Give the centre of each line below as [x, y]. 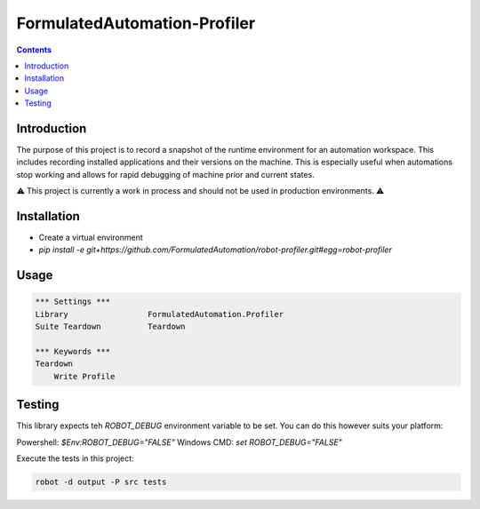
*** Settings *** [73, 302]
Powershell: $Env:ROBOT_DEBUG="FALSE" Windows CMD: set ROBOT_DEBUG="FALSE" [179, 442]
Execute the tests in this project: [75, 458]
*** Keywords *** [73, 352]
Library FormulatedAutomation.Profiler [160, 314]
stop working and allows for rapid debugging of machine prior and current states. [165, 174]
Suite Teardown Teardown [110, 327]
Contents [34, 50]
